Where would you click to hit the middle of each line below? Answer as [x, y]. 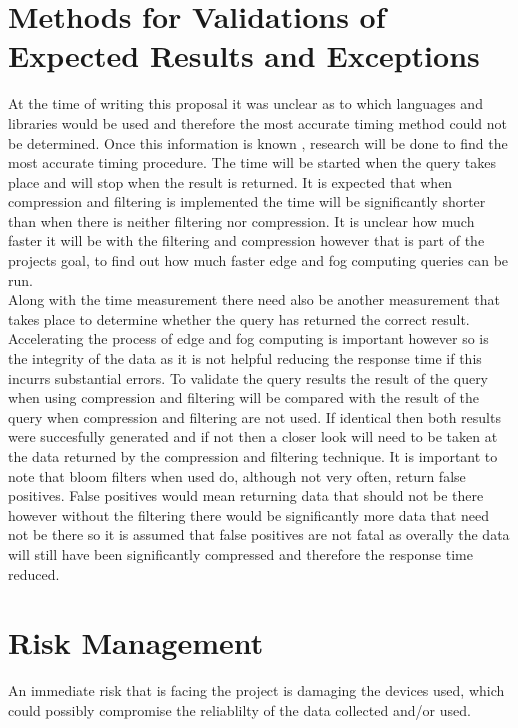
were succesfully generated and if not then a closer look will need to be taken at [253, 436]
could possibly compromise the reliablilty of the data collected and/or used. [239, 709]
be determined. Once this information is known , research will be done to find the [258, 142]
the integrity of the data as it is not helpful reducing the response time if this [245, 358]
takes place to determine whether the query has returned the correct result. [239, 318]
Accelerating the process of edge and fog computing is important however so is [248, 338]
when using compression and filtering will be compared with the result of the [244, 397]
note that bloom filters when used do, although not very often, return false [237, 475]
